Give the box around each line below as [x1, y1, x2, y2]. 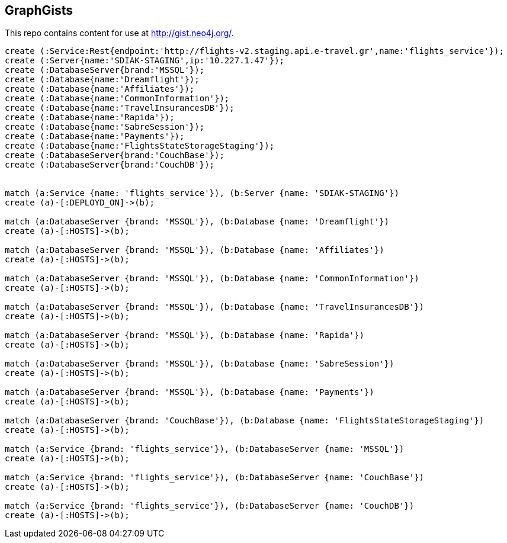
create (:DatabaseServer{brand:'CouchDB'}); [5, 160, 215, 170]
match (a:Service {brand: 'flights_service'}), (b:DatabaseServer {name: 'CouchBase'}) [5, 473, 425, 483]
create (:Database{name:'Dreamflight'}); [5, 75, 200, 85]
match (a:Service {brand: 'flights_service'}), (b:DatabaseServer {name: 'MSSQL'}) [5, 444, 405, 454]
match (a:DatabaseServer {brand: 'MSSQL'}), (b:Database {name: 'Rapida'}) [5, 330, 364, 340]
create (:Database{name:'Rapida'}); [5, 113, 175, 123]
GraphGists [5, 3, 73, 18]
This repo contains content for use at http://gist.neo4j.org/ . [5, 28, 234, 38]
